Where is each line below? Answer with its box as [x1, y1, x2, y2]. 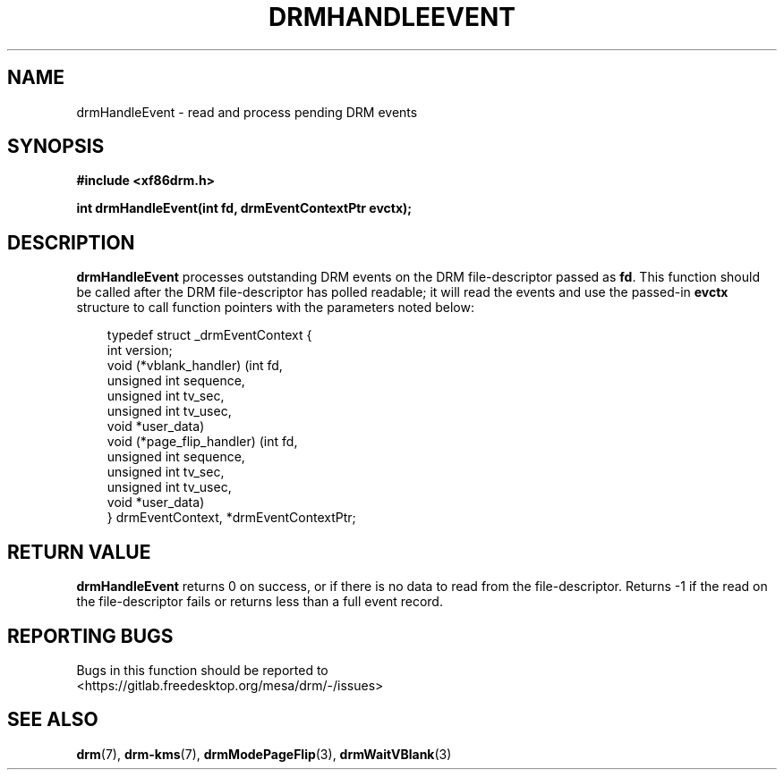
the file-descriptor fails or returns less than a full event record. [76, 594, 443, 610]
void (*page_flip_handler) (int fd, [107, 434, 298, 450]
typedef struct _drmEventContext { [107, 327, 312, 343]
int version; [107, 342, 173, 359]
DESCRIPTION [7, 231, 135, 254]
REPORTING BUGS [7, 624, 174, 647]
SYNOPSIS [7, 135, 105, 158]
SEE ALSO [7, 708, 98, 731]
